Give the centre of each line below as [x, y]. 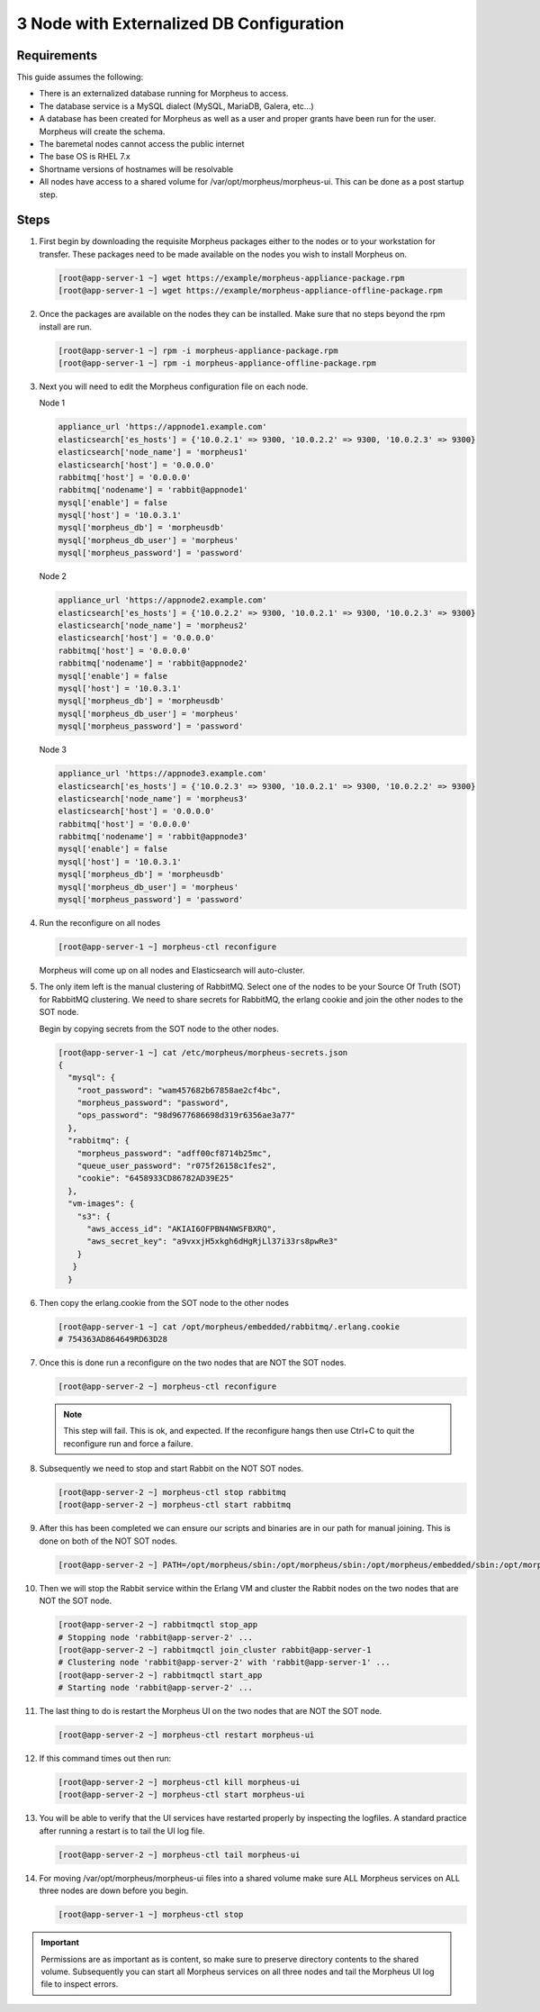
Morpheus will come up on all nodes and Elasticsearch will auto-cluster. [172, 970]
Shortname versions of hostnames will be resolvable [136, 169]
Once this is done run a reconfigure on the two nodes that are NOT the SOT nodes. [193, 1362]
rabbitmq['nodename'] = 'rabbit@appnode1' [153, 490]
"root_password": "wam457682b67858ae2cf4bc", [179, 1090]
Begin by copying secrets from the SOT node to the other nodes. [159, 1029]
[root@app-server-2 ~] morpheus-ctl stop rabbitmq [172, 1492]
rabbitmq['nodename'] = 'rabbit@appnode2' [153, 663]
